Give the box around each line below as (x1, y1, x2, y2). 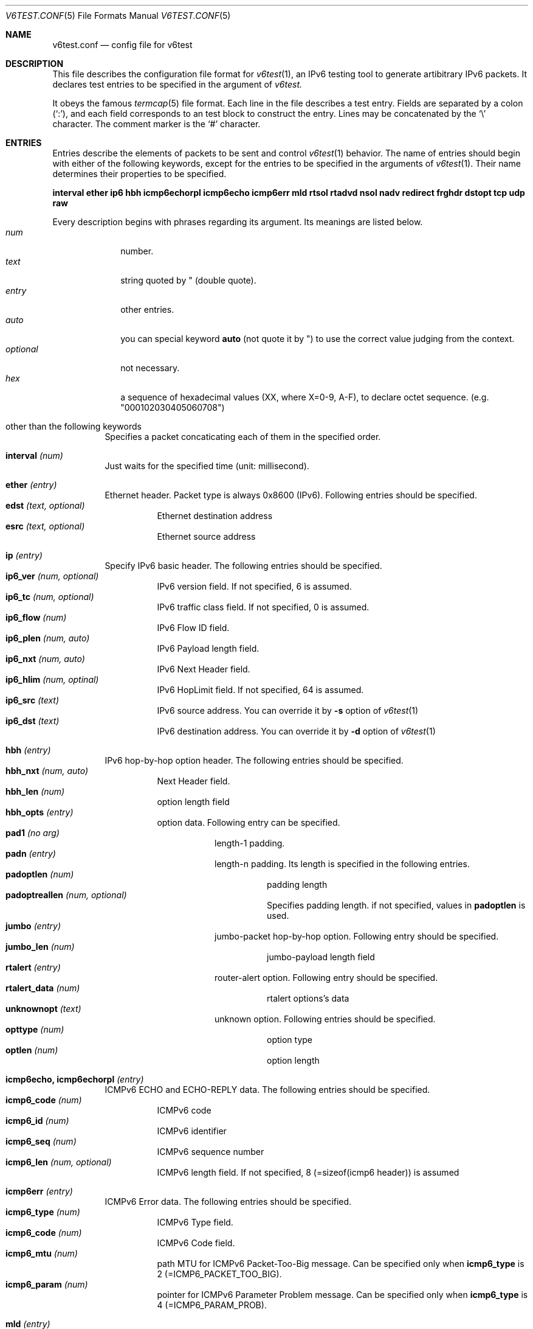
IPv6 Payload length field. (157, 643, 260, 654)
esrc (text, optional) (5, 521, 85, 531)
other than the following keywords (5, 421, 142, 431)
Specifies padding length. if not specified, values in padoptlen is (267, 900, 526, 910)
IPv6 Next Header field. (157, 664, 250, 674)
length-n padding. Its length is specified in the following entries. (215, 859, 470, 869)
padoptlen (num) (5, 869, 74, 879)
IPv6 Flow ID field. (157, 623, 230, 633)
